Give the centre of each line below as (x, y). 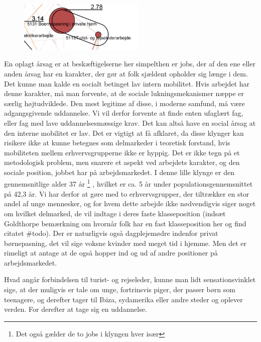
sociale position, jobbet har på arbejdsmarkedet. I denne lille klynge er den (119, 172)
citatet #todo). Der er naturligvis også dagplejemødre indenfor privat (111, 233)
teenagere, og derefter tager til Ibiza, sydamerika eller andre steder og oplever (123, 299)
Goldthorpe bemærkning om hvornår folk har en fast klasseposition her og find (125, 223)
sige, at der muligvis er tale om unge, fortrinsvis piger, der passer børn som (120, 289)
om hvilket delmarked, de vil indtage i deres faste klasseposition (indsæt (115, 213)
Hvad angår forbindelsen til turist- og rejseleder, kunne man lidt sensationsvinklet (130, 279)
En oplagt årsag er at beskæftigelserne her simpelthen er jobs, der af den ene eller (130, 64)
